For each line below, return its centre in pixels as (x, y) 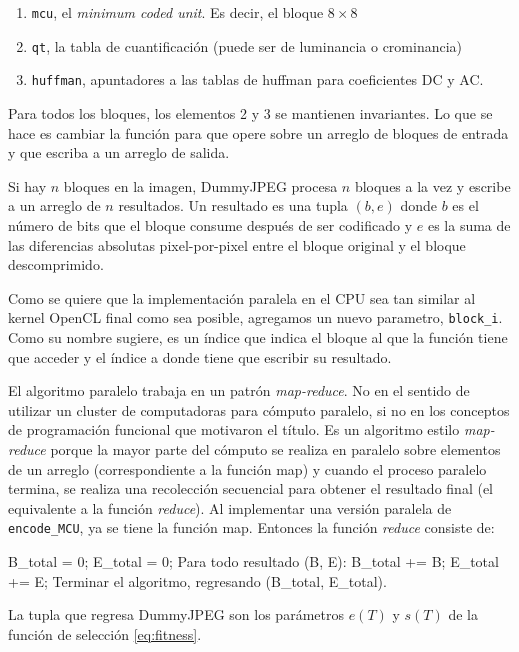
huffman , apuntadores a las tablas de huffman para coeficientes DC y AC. (257, 79)
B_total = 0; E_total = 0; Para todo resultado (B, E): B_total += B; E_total (253, 560)
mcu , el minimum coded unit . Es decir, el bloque (177, 12)
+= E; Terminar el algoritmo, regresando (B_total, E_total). (197, 580)
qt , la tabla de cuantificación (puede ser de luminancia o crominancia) (247, 45)
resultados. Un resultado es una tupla (233, 205)
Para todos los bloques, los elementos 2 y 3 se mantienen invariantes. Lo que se (250, 112)
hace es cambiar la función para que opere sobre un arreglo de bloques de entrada (258, 132)
